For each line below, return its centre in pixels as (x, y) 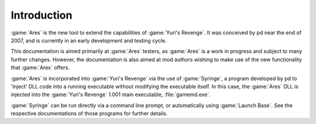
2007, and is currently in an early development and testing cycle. (89, 40)
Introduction (42, 15)
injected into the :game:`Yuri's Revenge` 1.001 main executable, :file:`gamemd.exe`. (111, 95)
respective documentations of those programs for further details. (89, 114)
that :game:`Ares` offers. (40, 68)
